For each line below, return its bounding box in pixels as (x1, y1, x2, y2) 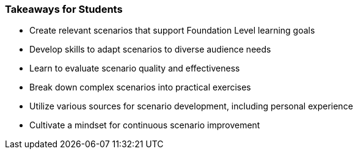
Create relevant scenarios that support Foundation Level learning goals (29, 25, 315, 36)
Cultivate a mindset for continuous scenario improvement (29, 120, 260, 131)
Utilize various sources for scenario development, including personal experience (29, 101, 353, 112)
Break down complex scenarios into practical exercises (29, 82, 251, 93)
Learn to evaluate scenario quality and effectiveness (29, 63, 240, 74)
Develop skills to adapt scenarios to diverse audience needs (29, 44, 271, 55)
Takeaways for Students (5, 3, 123, 15)
